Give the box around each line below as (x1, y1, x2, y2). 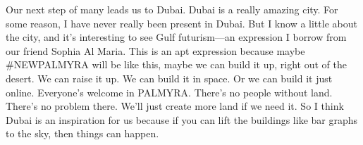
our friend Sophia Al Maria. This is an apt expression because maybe (6, 43, 305, 58)
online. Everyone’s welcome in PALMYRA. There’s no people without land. (6, 84, 333, 99)
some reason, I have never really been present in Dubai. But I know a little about (6, 15, 357, 30)
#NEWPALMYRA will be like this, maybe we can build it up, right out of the (6, 57, 347, 72)
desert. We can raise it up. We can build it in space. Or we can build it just (6, 70, 333, 85)
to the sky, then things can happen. (6, 126, 159, 141)
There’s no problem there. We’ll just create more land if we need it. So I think (6, 99, 344, 113)
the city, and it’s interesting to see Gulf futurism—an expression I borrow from (6, 30, 347, 44)
